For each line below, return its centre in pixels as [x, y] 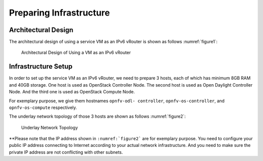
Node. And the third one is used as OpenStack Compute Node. [72, 92]
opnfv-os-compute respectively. [43, 107]
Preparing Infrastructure [59, 13]
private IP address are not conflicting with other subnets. [66, 152]
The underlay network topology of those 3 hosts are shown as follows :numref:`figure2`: [97, 116]
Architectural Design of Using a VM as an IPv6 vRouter [76, 53]
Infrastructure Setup [41, 66]
